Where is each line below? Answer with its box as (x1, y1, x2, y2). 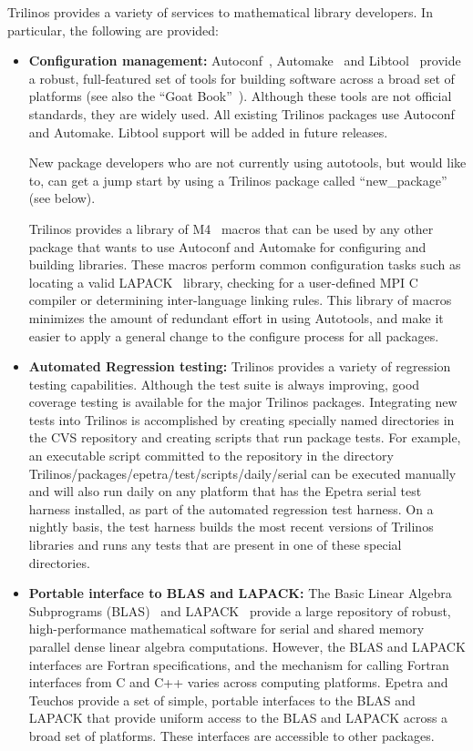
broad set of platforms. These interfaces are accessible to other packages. (28, 726, 435, 745)
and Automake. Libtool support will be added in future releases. (28, 122, 388, 141)
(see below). (28, 188, 96, 208)
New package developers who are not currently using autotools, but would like (28, 153, 467, 172)
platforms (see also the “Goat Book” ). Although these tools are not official (28, 86, 452, 106)
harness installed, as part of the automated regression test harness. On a (28, 499, 434, 518)
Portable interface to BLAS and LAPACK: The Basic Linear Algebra (28, 584, 452, 603)
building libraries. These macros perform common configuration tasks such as (28, 255, 461, 274)
